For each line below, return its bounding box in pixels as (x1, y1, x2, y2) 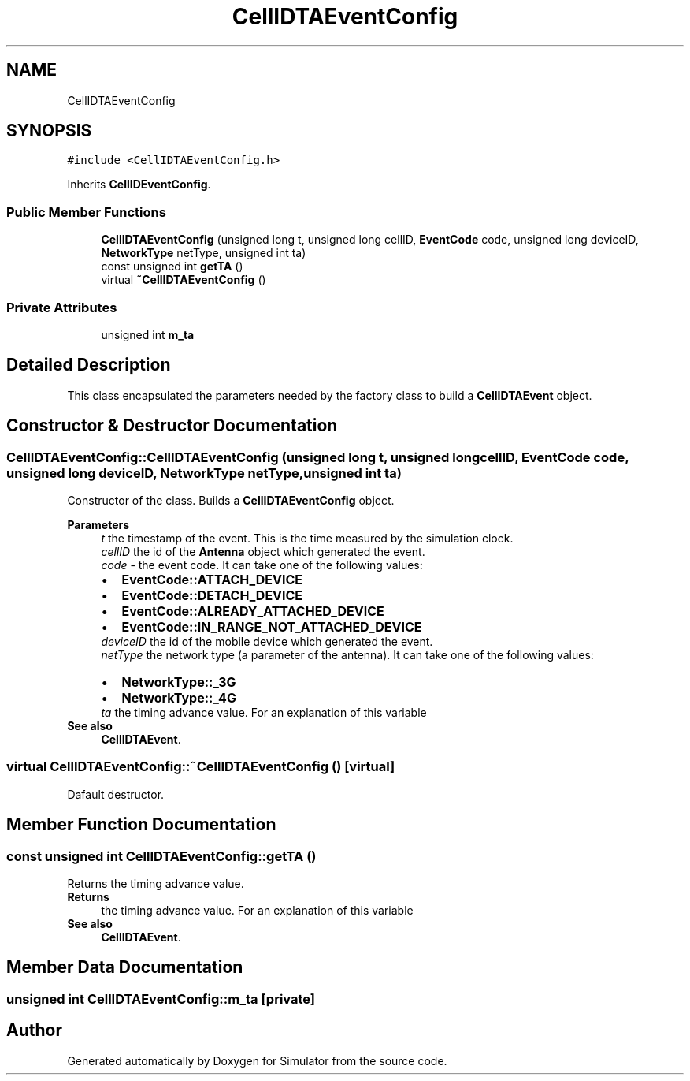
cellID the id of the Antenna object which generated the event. (101, 545, 425, 558)
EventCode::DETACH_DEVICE (121, 587, 303, 603)
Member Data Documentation (6, 957, 243, 978)
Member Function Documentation (6, 814, 276, 835)
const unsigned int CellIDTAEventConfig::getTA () (6, 848, 317, 864)
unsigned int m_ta (101, 327, 195, 341)
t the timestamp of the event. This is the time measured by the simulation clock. (101, 531, 514, 545)
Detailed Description (6, 355, 171, 375)
